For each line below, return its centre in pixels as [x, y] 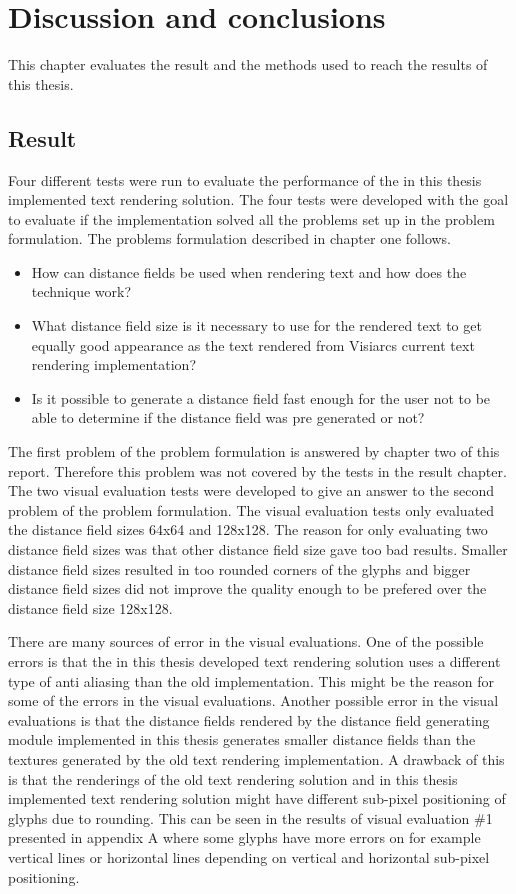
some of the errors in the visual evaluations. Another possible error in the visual [253, 700]
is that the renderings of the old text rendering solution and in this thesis [233, 778]
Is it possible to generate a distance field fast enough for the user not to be [261, 397]
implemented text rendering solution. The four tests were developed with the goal [258, 199]
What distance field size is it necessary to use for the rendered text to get [256, 325]
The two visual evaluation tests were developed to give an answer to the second [251, 490]
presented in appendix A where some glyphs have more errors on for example [244, 837]
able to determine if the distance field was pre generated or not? [228, 417]
